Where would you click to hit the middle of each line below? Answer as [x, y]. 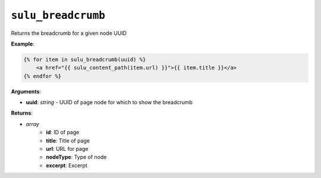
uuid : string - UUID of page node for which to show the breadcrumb [109, 102]
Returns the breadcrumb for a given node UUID [69, 33]
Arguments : [26, 91]
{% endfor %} [43, 76]
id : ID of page [63, 132]
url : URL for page [67, 149]
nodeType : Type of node [76, 157]
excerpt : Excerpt [67, 165]
